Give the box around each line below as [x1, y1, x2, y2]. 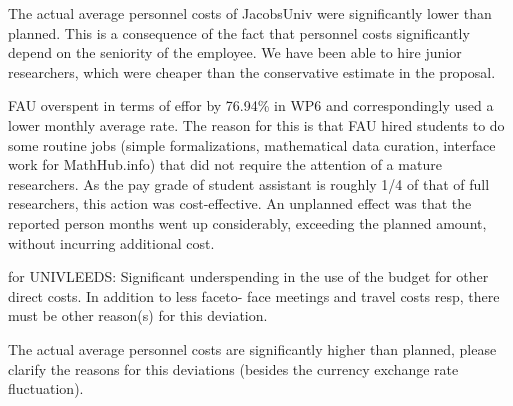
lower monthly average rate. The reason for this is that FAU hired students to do [8, 114, 505, 135]
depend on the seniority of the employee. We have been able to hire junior [8, 42, 462, 63]
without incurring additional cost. [8, 232, 215, 253]
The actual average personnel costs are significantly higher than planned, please [8, 338, 497, 359]
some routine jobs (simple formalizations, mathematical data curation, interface [8, 134, 496, 155]
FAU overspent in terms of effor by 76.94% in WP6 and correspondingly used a [8, 95, 494, 116]
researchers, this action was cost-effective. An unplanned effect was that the [8, 193, 472, 214]
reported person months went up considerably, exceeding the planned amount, [8, 212, 487, 233]
